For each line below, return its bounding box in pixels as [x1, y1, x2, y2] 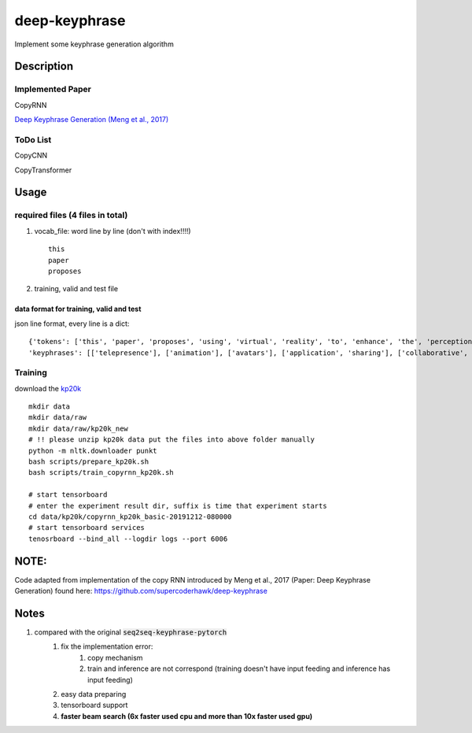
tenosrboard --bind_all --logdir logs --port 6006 [28, 534, 228, 543]
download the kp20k [14, 383, 82, 393]
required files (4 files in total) [14, 209, 128, 220]
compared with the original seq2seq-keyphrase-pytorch [34, 627, 227, 637]
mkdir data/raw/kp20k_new [28, 424, 129, 433]
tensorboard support [61, 701, 128, 710]
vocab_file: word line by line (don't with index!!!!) [34, 226, 192, 235]
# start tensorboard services [28, 524, 146, 532]
